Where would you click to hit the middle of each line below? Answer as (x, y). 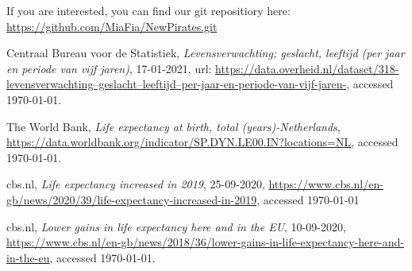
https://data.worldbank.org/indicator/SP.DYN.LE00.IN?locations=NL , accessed (202, 142)
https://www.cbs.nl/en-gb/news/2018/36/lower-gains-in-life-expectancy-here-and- (205, 242)
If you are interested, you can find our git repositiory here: (148, 10)
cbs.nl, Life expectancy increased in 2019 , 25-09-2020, (136, 184)
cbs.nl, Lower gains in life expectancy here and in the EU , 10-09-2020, (176, 226)
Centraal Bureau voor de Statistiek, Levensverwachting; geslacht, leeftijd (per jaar (206, 53)
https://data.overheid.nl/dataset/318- (307, 68)
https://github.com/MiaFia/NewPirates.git (112, 26)
